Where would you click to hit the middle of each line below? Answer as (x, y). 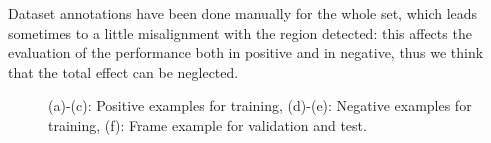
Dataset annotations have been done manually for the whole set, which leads (243, 13)
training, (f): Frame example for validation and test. (207, 124)
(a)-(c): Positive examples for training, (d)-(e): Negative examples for (260, 105)
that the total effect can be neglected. (123, 71)
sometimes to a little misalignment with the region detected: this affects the (240, 32)
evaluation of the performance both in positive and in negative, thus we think (246, 52)
